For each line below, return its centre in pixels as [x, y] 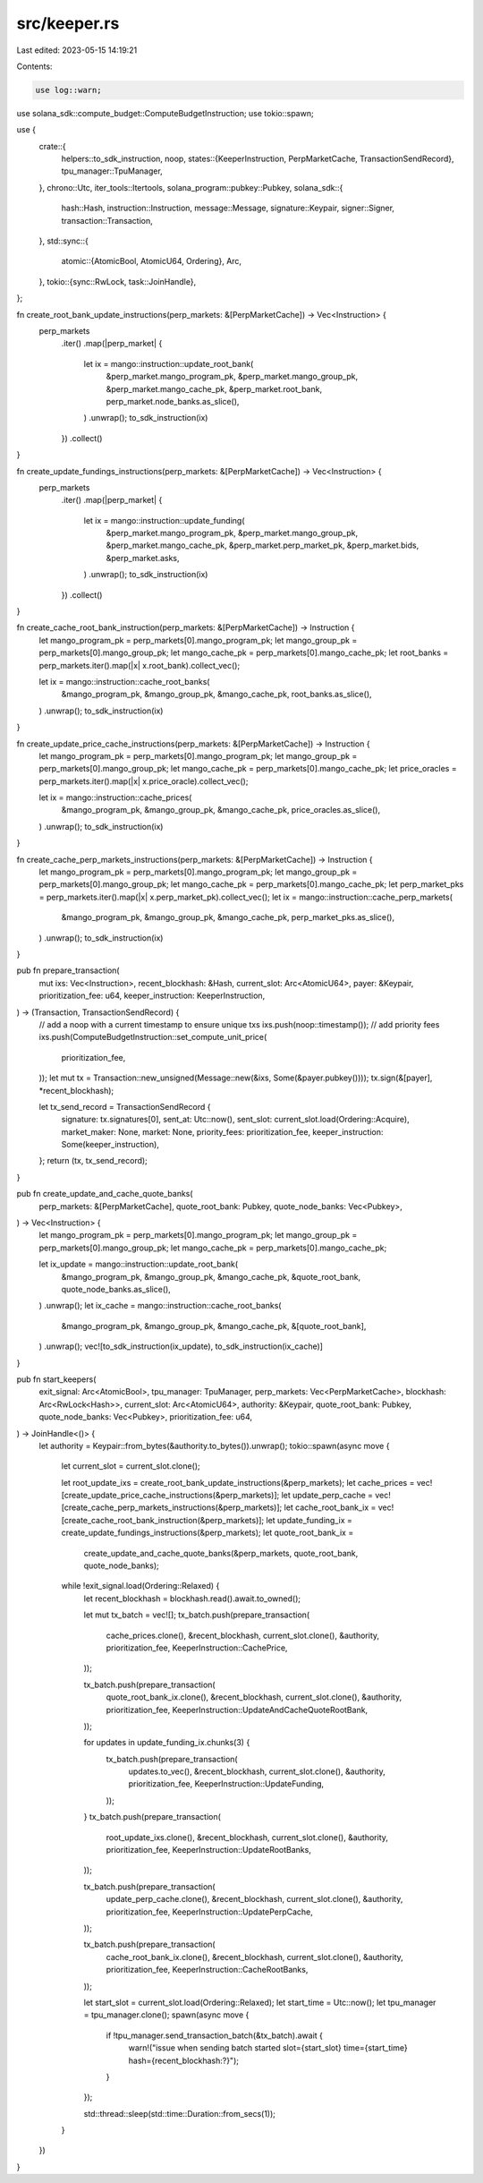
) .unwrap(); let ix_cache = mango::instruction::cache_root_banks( [160, 1306]
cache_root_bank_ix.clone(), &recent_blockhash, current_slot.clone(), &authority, [255, 1957]
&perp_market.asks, [143, 558]
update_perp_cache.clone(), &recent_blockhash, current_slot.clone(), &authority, [254, 1899]
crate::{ [52, 146]
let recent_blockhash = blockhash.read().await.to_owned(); [192, 1599]
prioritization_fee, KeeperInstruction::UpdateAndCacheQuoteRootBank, [237, 1710]
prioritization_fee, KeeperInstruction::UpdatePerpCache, [209, 1912]
